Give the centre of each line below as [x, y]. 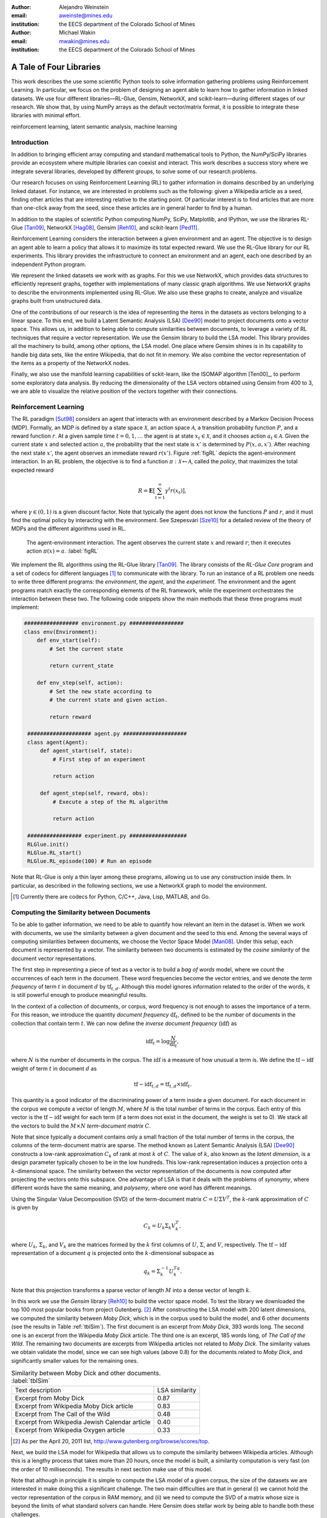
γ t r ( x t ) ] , [176, 491]
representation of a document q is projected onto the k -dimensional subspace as [113, 1253]
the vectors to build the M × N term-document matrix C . [81, 1126]
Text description [38, 1390]
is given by [25, 1208]
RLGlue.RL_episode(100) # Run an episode [90, 861]
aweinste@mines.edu [86, 16]
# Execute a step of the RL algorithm [110, 802]
